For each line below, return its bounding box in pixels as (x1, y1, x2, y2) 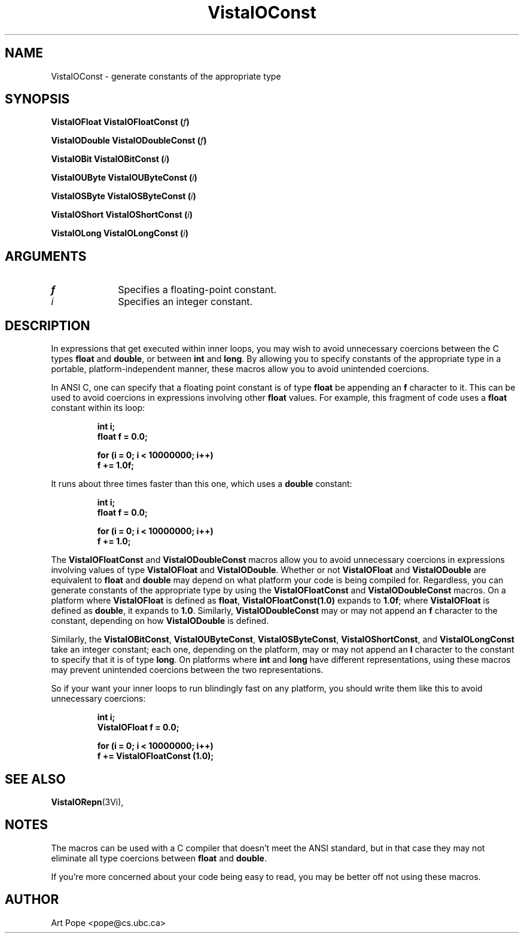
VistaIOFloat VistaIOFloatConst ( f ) (51, 117, 190, 127)
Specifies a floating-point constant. (118, 284, 277, 296)
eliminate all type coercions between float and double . (51, 852, 267, 863)
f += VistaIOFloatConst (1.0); (97, 751, 214, 762)
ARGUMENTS (5, 248, 87, 264)
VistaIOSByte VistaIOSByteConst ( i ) (51, 191, 196, 202)
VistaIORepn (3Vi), (51, 796, 124, 807)
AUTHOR (5, 892, 59, 907)
